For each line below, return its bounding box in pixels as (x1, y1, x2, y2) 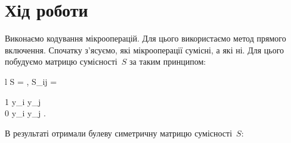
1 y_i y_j (5, 95, 41, 107)
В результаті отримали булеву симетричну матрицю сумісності (5, 126, 233, 139)
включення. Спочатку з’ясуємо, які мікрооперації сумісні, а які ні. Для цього (5, 43, 284, 56)
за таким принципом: (129, 55, 206, 68)
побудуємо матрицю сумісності (5, 55, 117, 68)
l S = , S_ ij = (5, 75, 57, 87)
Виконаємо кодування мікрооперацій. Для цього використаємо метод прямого (5, 32, 286, 45)
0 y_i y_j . (5, 107, 46, 119)
